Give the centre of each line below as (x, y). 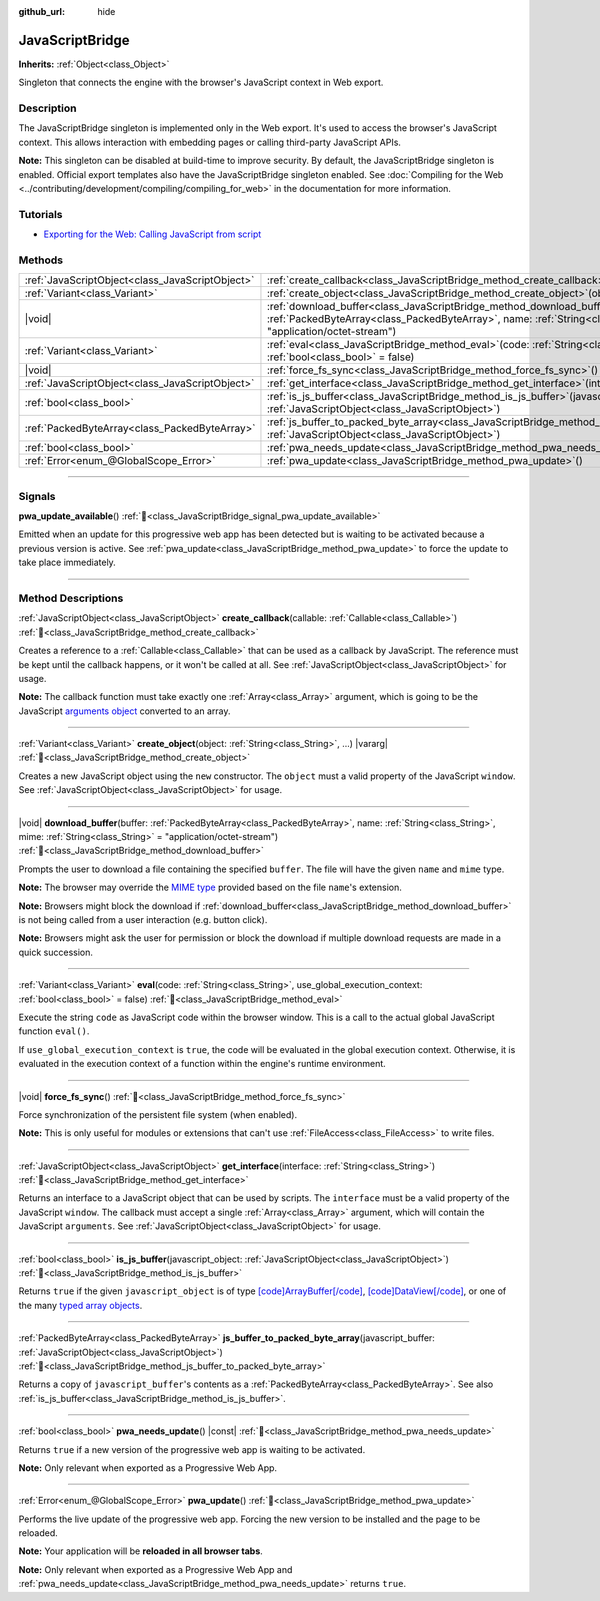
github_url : (41, 11)
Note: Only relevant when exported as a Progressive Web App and (155, 1569)
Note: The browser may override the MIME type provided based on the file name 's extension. (210, 887)
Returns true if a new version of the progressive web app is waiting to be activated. (192, 1449)
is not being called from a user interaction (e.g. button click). (143, 919)
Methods (41, 260)
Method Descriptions (71, 598)
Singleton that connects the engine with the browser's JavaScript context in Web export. (201, 82)
